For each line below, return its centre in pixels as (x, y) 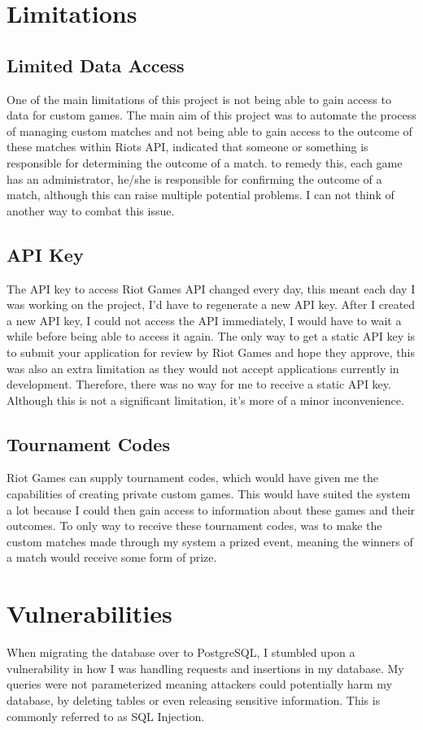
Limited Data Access (96, 65)
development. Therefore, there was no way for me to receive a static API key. (199, 384)
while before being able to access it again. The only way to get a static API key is (211, 336)
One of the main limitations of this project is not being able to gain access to (199, 99)
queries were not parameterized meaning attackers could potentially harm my (200, 684)
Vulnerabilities (89, 613)
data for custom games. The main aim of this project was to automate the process (211, 115)
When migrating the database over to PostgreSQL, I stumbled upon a (181, 652)
